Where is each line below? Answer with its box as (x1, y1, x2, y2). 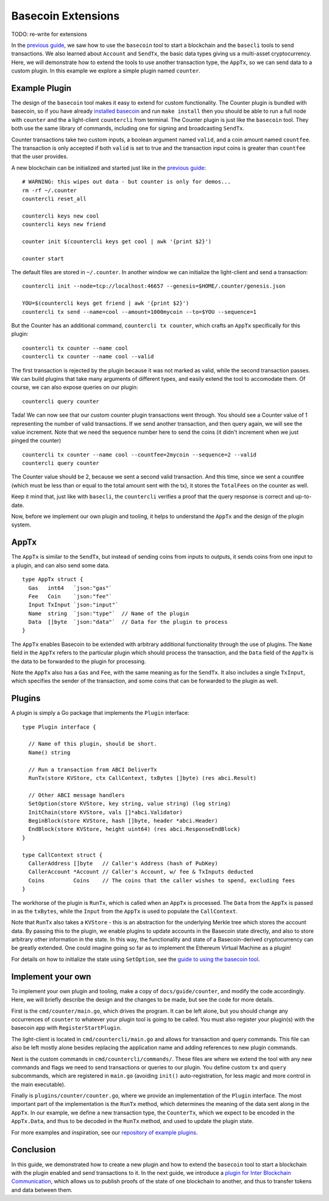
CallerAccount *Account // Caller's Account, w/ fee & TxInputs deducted (28, 868, 253, 876)
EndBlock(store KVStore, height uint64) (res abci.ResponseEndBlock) (28, 826, 241, 833)
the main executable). (11, 1080, 66, 1088)
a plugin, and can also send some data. (11, 561, 110, 569)
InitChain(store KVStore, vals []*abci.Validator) (28, 809, 183, 816)
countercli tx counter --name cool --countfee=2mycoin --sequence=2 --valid (22, 451, 257, 458)
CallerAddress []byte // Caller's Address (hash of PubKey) (28, 860, 219, 866)
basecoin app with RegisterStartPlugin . (11, 1024, 122, 1032)
